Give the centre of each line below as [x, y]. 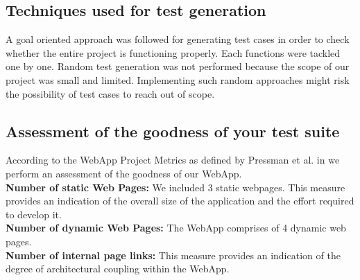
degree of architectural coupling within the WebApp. [118, 269]
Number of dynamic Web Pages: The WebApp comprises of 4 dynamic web [176, 228]
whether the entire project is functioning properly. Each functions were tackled [173, 52]
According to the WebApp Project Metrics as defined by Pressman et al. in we [173, 160]
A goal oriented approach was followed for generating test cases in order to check [178, 39]
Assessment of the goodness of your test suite [173, 131]
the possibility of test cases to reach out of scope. [110, 93]
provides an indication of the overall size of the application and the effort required [180, 201]
